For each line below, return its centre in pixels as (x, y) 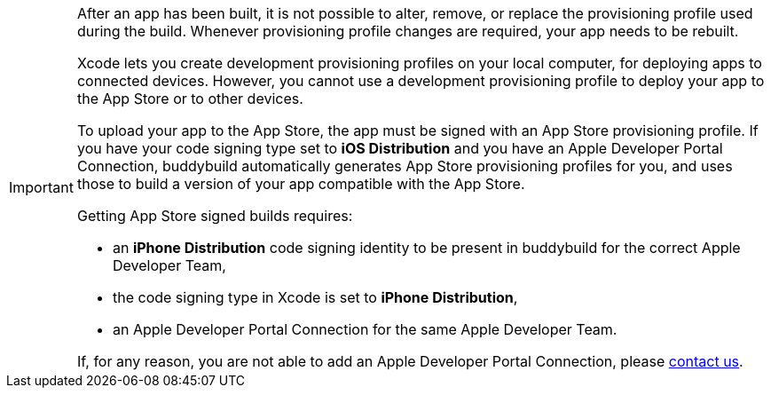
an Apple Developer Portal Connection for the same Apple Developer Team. (365, 329)
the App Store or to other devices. (190, 99)
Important (41, 187)
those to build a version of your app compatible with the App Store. (301, 184)
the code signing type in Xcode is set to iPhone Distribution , (315, 297)
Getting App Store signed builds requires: (215, 216)
